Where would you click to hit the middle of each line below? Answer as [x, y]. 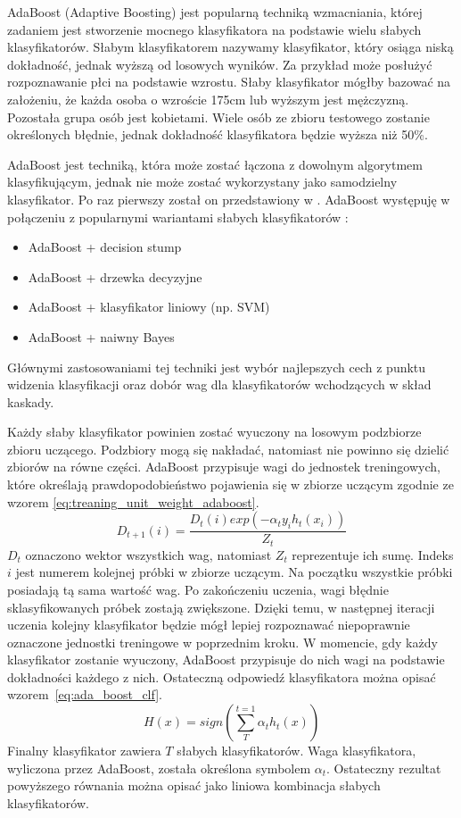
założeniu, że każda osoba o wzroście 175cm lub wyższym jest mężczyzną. [208, 99]
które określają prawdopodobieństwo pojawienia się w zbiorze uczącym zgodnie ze [230, 484]
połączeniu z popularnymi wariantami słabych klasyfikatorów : [178, 217]
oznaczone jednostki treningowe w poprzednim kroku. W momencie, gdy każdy [222, 642]
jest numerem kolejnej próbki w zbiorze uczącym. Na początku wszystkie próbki [234, 572]
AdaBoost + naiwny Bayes [101, 336]
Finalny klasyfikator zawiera [84, 751]
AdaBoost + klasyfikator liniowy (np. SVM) [149, 307]
